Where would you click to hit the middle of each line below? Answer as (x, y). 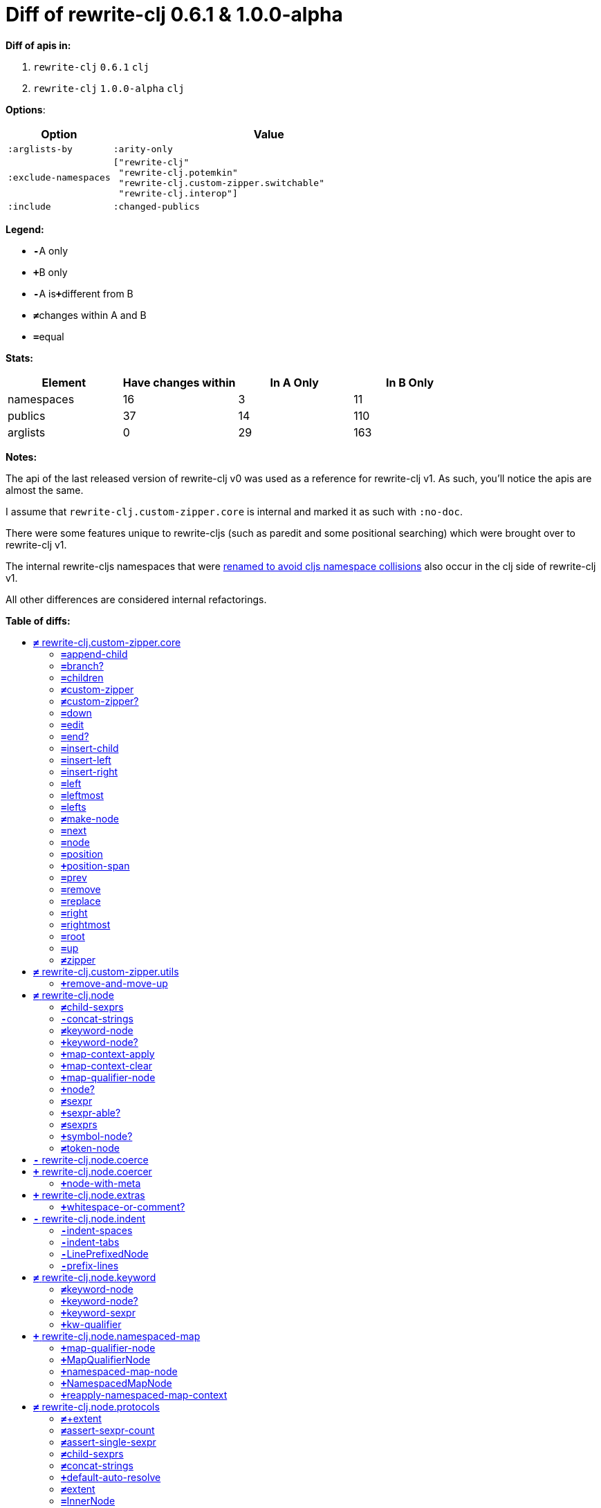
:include (29, 206)
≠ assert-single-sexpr (109, 1442)
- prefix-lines (90, 1265)
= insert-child (90, 748)
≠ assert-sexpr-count (108, 1430)
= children (82, 677)
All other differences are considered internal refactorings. (136, 599)
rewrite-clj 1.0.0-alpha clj (109, 88)
